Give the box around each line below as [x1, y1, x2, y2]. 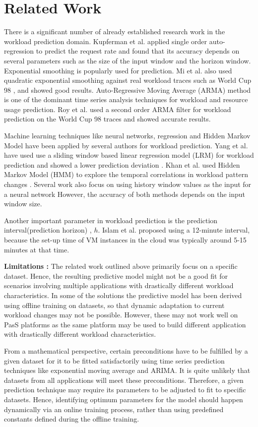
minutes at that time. [4, 244, 69, 254]
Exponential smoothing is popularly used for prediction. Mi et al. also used [4, 65, 232, 75]
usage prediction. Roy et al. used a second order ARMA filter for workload [4, 104, 231, 114]
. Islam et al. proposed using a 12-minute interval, [98, 225, 250, 235]
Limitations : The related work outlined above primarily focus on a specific [4, 261, 238, 271]
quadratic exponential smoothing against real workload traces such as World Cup [4, 75, 252, 85]
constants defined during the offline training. [4, 414, 139, 424]
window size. [4, 198, 42, 209]
